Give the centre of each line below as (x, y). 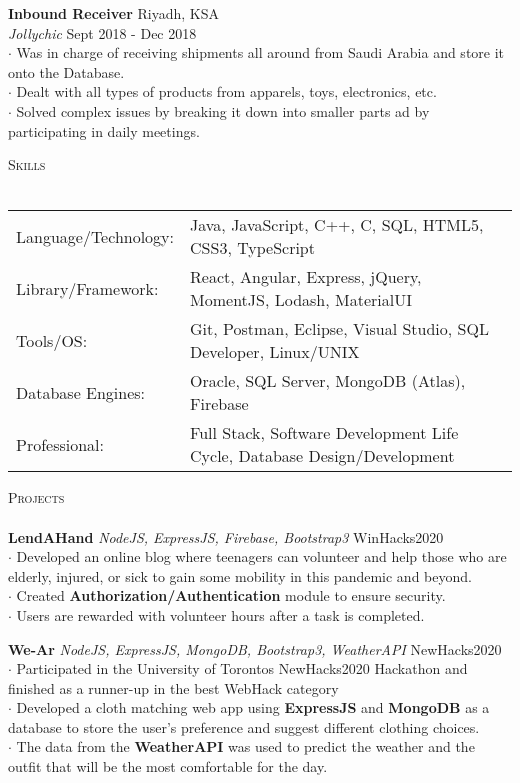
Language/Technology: (95, 236)
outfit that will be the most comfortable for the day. (168, 766)
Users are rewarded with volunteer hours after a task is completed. (220, 614)
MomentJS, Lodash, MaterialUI (301, 300)
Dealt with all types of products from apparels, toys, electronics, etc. (226, 91)
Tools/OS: (52, 340)
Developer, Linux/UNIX (275, 352)
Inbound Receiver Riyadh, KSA (113, 13)
